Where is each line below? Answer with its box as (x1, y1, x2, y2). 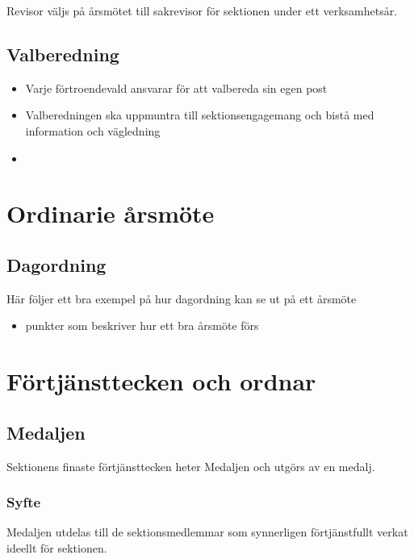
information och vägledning (25, 122, 161, 139)
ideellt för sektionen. (6, 539, 107, 556)
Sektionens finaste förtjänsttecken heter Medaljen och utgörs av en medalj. (6, 457, 375, 474)
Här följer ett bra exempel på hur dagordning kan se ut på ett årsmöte (6, 290, 357, 307)
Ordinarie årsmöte (6, 197, 215, 230)
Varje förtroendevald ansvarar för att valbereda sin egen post (25, 79, 328, 96)
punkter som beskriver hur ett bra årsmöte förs (25, 317, 259, 334)
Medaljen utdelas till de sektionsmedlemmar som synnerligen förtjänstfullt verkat (6, 524, 408, 540)
